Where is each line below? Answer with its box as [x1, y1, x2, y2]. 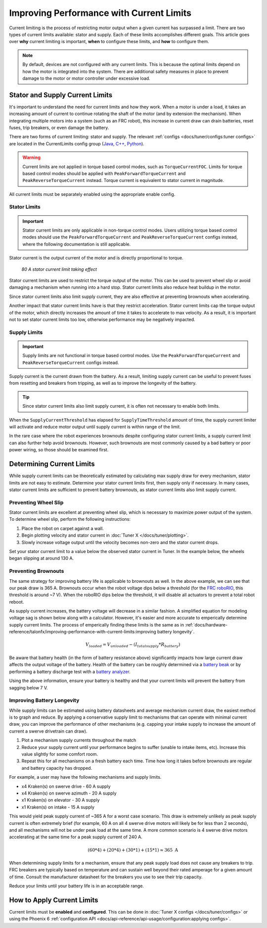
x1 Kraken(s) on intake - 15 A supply [21, 804, 95, 810]
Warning [22, 154, 41, 161]
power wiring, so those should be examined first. [9, 447, 109, 453]
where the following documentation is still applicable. [22, 241, 131, 247]
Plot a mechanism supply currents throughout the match [21, 737, 136, 743]
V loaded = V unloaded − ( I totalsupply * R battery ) [86, 642, 180, 649]
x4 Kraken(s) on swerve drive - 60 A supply [21, 783, 111, 789]
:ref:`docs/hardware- [184, 621, 227, 627]
